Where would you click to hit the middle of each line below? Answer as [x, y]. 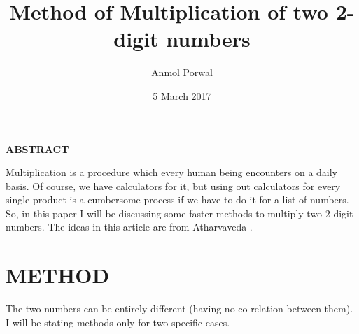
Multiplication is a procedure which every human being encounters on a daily [172, 172]
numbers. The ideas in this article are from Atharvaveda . [129, 227]
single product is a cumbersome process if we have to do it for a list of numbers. [177, 199]
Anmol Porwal [182, 72]
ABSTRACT [37, 148]
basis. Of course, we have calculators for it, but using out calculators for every [173, 186]
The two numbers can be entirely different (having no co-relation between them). [179, 308]
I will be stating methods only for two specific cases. [118, 322]
